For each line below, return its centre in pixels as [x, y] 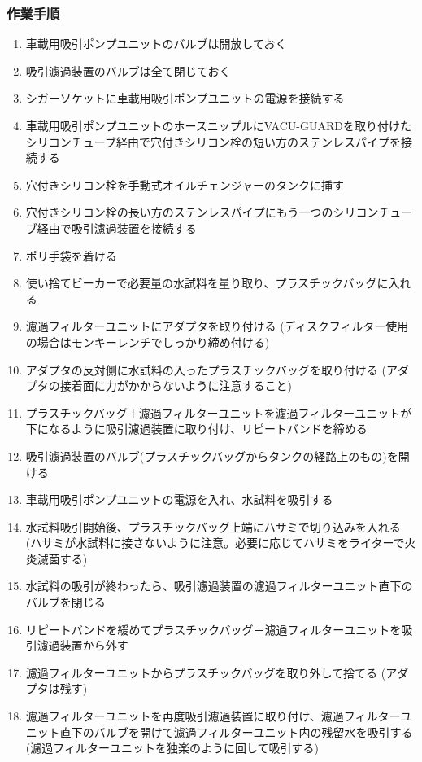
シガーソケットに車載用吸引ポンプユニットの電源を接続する [185, 98]
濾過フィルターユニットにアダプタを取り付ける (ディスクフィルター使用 [217, 326]
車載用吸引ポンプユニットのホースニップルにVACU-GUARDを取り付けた [218, 125]
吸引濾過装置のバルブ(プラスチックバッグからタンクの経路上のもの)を [212, 455]
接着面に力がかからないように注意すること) [176, 385]
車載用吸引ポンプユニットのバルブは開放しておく [156, 44]
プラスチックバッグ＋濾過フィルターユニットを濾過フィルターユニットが [219, 412]
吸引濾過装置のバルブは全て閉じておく [128, 70]
